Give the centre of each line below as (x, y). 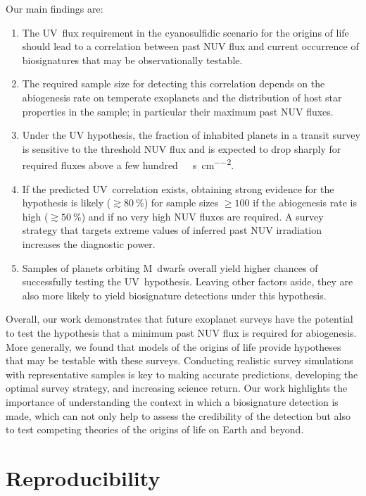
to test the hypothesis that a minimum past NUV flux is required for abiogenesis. (181, 332)
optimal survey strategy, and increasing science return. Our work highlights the (177, 388)
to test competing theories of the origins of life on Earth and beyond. (155, 429)
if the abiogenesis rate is (305, 203)
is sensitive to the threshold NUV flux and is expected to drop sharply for (182, 148)
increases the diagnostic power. (89, 243)
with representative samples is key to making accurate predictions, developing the (182, 374)
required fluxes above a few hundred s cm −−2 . (128, 164)
